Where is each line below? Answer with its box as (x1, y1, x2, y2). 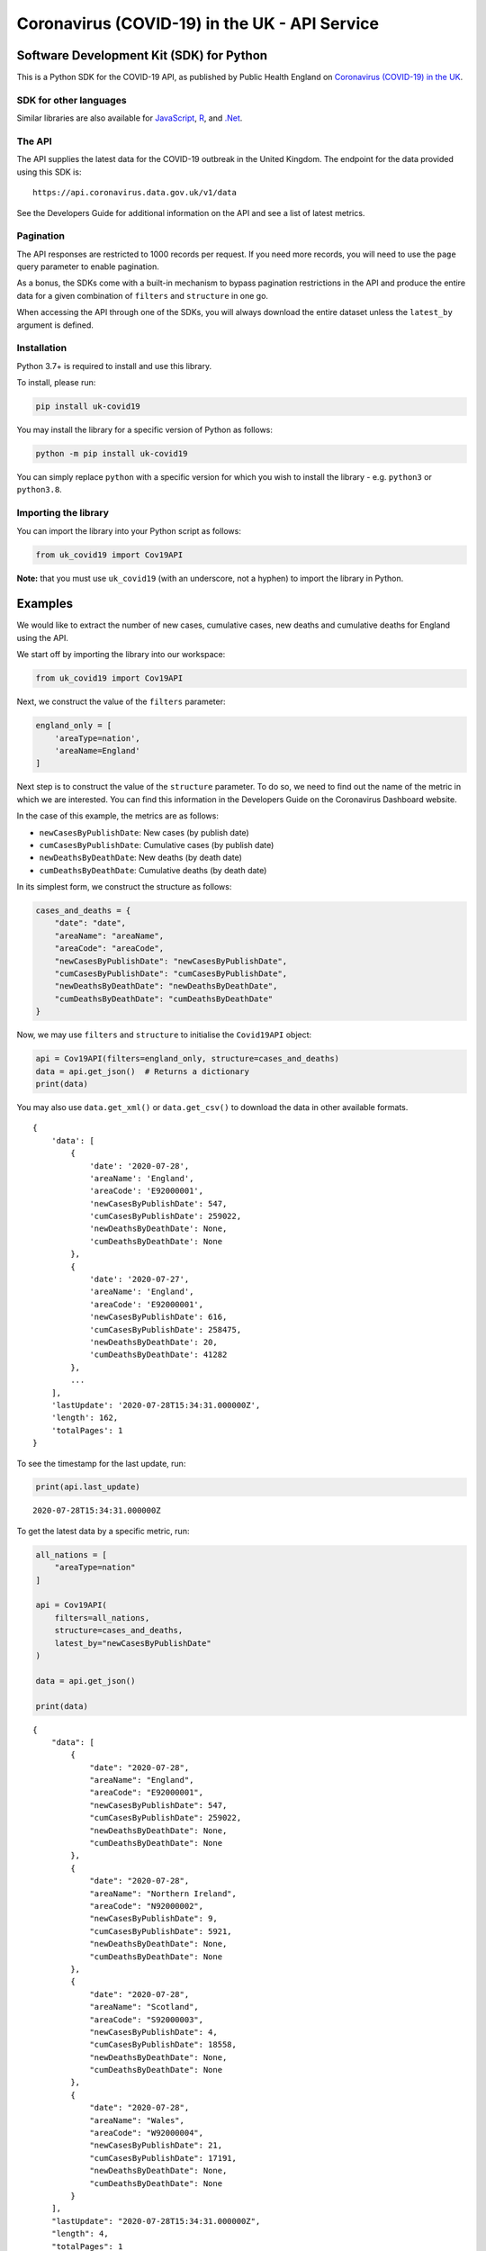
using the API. (16, 632, 69, 643)
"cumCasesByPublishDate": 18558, (89, 2039, 238, 2050)
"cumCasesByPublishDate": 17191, (89, 2153, 238, 2163)
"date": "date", (54, 918, 126, 928)
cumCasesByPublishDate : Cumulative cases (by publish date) (39, 839, 274, 850)
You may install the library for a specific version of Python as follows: (16, 424, 274, 436)
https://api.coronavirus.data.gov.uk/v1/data (32, 187, 238, 198)
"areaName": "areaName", (54, 930, 165, 941)
